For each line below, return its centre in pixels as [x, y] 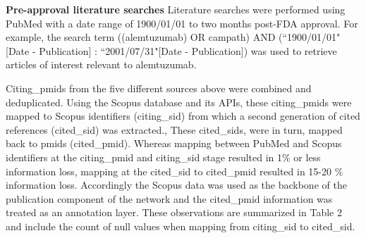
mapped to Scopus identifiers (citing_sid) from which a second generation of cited [183, 116]
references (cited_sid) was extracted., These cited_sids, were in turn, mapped [174, 129]
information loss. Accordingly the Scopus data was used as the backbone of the [176, 185]
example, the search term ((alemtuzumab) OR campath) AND [141, 37]
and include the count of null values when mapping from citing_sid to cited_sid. [181, 226]
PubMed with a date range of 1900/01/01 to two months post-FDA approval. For [182, 23]
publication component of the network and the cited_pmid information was [169, 198]
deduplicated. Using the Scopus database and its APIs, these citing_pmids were [179, 102]
